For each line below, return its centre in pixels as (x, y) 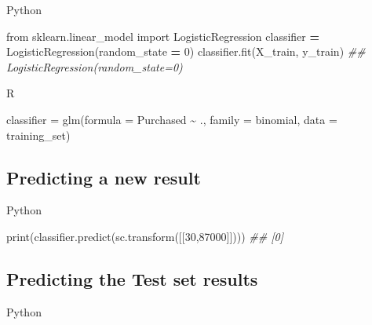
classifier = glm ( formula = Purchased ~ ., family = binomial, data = (172, 119)
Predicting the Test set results (132, 278)
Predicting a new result (104, 177)
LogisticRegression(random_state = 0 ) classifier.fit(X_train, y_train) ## (186, 51)
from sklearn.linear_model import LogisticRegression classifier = (163, 36)
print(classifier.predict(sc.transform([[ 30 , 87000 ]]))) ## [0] (145, 236)
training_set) (38, 135)
